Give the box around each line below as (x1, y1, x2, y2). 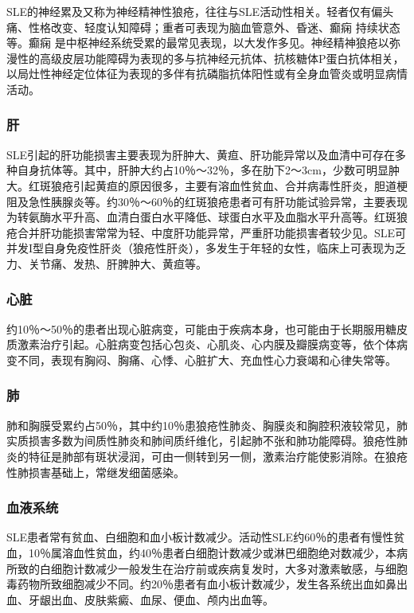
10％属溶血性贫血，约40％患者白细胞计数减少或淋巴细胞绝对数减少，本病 (28, 544, 408, 560)
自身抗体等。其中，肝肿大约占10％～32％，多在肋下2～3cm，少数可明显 (17, 162, 389, 178)
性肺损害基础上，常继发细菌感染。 (6, 463, 185, 480)
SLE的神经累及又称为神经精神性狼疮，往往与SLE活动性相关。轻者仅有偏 (6, 3, 383, 19)
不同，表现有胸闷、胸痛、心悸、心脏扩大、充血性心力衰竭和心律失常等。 (17, 351, 396, 368)
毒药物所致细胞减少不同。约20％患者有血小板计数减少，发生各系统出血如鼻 (6, 576, 396, 592)
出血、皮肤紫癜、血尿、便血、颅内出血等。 (50, 591, 274, 607)
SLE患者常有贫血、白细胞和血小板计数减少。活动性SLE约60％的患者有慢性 (6, 529, 394, 545)
